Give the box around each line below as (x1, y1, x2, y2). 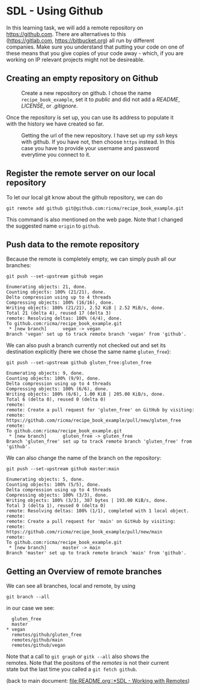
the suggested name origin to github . (6, 222, 100, 229)
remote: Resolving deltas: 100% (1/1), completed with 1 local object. (6, 508, 189, 514)
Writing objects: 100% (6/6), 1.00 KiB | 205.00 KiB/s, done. (6, 392, 165, 398)
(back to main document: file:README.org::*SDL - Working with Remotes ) (6, 677, 190, 685)
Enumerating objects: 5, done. (6, 476, 85, 483)
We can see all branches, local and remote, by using (6, 583, 136, 590)
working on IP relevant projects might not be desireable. (6, 56, 145, 63)
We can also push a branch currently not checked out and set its (6, 342, 166, 349)
